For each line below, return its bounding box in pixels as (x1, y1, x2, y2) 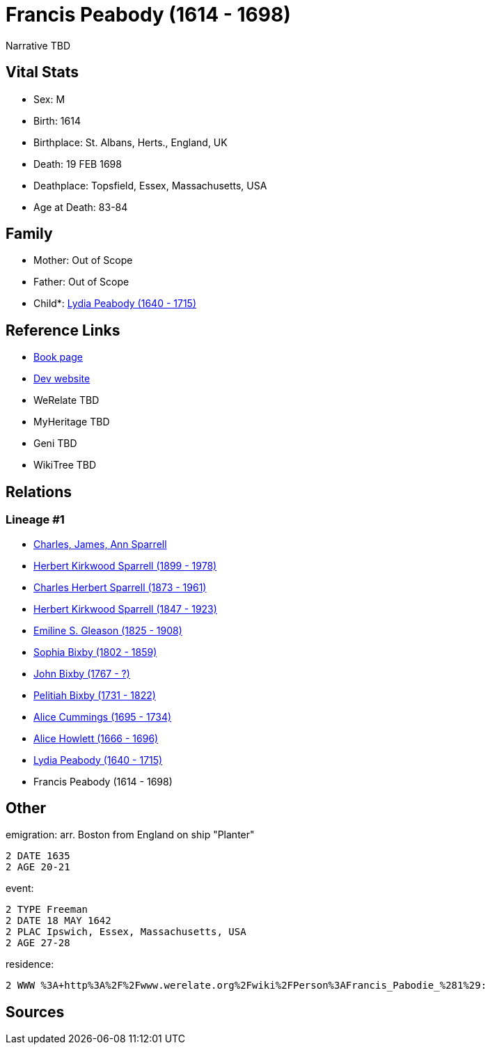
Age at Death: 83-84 (33, 201, 128, 213)
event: (6, 882, 34, 895)
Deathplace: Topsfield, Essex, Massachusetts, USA (33, 179, 267, 191)
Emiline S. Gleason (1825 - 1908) (33, 624, 182, 636)
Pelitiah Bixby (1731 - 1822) (33, 689, 156, 701)
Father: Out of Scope (33, 276, 129, 288)
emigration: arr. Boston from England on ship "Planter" (6, 829, 255, 841)
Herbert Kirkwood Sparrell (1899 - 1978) (33, 559, 217, 572)
